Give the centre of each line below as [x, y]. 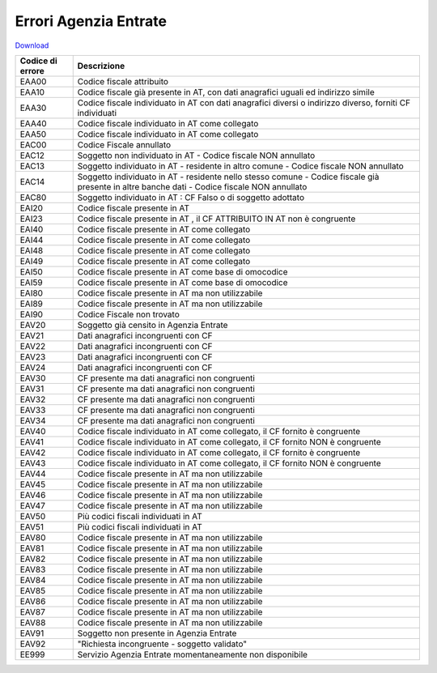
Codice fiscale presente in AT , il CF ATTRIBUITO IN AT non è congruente [216, 219]
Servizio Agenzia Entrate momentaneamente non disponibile [192, 654]
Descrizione [101, 66]
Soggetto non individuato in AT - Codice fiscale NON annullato [196, 155]
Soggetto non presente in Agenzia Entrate [157, 633]
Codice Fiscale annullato [124, 144]
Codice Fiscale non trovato [128, 314]
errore [32, 70]
